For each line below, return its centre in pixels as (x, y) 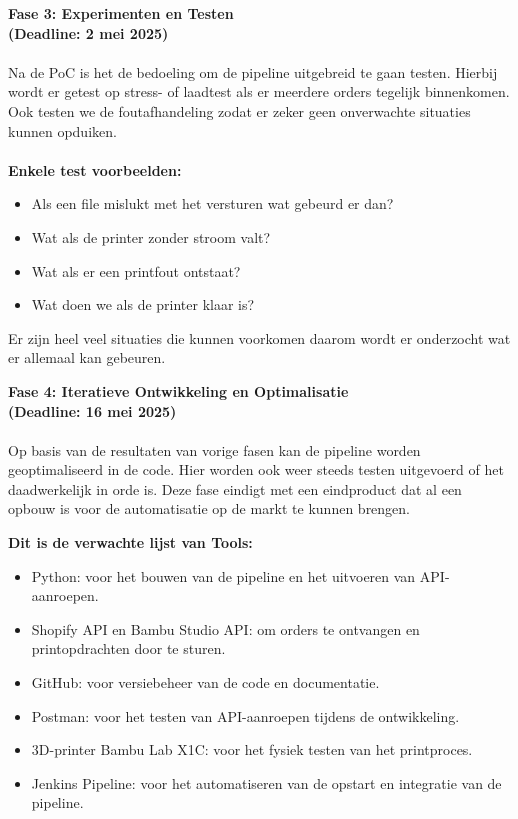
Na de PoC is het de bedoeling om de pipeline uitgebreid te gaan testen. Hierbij (253, 71)
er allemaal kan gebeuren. (87, 357)
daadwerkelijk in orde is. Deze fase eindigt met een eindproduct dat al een (235, 488)
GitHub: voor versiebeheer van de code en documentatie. (205, 682)
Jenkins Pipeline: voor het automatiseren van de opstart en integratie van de (266, 782)
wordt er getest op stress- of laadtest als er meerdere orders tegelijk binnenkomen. (259, 91)
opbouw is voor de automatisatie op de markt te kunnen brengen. (209, 508)
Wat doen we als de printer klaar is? (143, 304)
